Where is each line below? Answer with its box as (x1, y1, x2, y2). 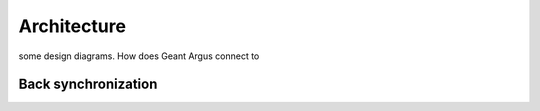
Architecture (18, 15, 127, 37)
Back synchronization (18, 76, 158, 93)
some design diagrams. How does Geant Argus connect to (18, 50, 260, 62)
